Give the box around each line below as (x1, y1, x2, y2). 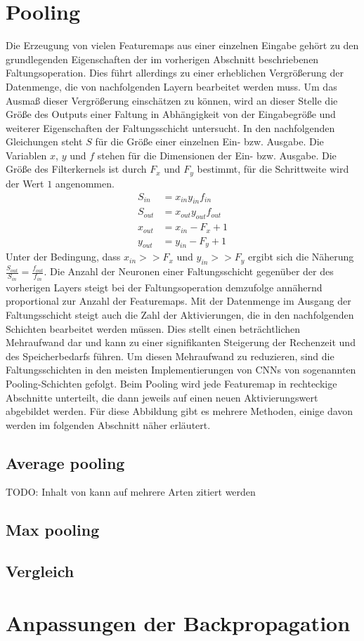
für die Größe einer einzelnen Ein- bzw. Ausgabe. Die (95, 134, 324, 149)
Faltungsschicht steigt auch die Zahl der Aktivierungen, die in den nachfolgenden (6, 307, 354, 322)
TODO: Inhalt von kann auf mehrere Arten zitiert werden (6, 484, 256, 499)
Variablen (6, 147, 47, 162)
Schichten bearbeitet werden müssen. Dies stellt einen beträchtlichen (6, 321, 301, 336)
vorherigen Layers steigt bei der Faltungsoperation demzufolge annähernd (6, 279, 323, 294)
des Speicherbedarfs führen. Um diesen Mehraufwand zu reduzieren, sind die (6, 348, 334, 363)
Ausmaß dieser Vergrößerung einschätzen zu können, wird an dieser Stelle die (6, 93, 338, 107)
